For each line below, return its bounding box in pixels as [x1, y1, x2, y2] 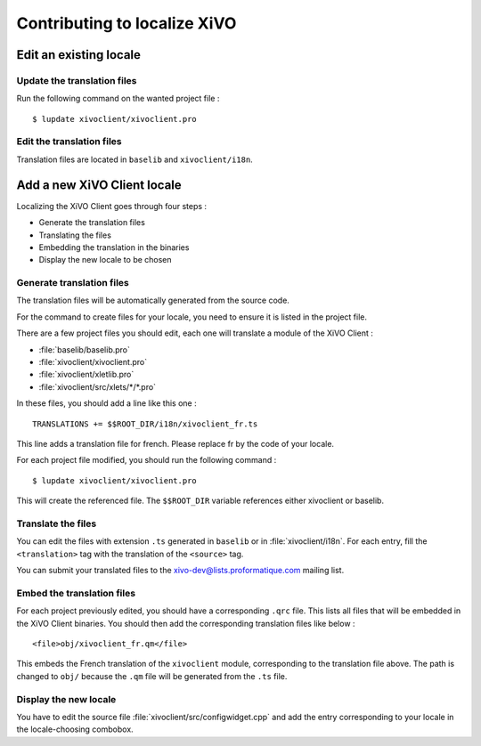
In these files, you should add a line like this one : [16, 398, 197, 409]
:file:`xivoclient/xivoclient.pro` [38, 357, 147, 368]
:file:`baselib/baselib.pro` [38, 344, 131, 355]
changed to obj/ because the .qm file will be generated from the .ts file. [16, 670, 288, 681]
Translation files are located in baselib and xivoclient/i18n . [16, 154, 253, 165]
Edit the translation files [16, 135, 122, 148]
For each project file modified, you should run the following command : [16, 455, 277, 466]
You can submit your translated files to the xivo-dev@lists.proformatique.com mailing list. [16, 565, 345, 576]
